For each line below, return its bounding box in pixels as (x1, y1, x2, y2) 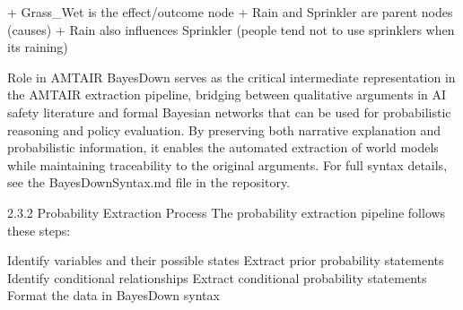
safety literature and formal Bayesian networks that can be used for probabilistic (7, 102, 451, 121)
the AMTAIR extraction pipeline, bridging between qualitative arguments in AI (7, 85, 447, 104)
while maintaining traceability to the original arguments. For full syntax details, (7, 155, 448, 174)
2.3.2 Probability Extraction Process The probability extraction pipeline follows (7, 202, 446, 221)
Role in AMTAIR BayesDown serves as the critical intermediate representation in (7, 67, 456, 86)
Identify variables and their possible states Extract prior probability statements (7, 251, 444, 270)
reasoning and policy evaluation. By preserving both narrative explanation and (7, 120, 441, 139)
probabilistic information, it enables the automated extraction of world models (7, 138, 439, 157)
